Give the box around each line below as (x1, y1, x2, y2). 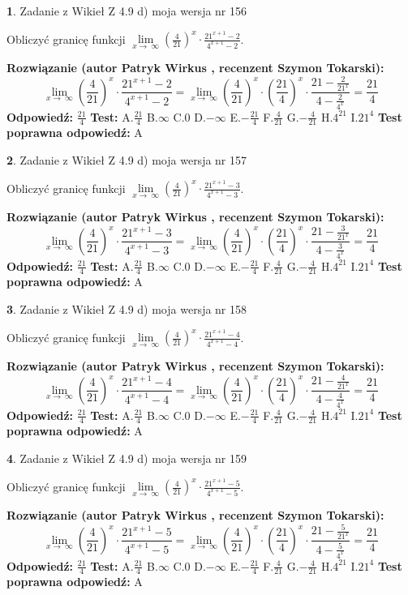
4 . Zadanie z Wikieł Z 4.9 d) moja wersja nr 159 (6, 449, 247, 466)
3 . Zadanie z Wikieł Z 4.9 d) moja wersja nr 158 (6, 300, 247, 317)
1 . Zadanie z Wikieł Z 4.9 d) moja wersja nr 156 (6, 2, 247, 19)
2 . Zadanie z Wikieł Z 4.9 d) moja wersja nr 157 (6, 151, 247, 168)
